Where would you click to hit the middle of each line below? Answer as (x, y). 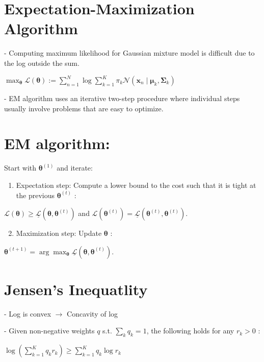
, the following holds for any (190, 331)
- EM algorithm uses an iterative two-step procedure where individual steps (122, 98)
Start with (20, 168)
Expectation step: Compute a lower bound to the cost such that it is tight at (136, 185)
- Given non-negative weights (49, 331)
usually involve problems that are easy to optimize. (84, 108)
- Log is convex (28, 313)
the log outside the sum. (42, 63)
